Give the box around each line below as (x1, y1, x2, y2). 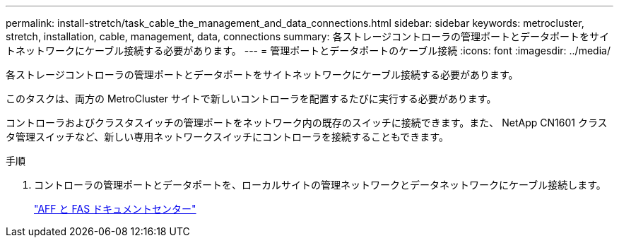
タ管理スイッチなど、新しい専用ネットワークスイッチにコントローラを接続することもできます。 (6, 131, 449, 143)
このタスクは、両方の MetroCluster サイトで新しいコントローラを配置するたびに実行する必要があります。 (6, 93, 497, 105)
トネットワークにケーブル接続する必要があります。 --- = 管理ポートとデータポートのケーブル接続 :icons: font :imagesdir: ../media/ (6, 45, 611, 57)
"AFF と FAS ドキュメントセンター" (34, 203, 196, 215)
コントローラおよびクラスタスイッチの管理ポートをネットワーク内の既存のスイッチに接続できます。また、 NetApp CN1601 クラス (6, 117, 608, 129)
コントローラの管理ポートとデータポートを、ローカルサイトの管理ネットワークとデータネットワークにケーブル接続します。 (34, 179, 606, 191)
